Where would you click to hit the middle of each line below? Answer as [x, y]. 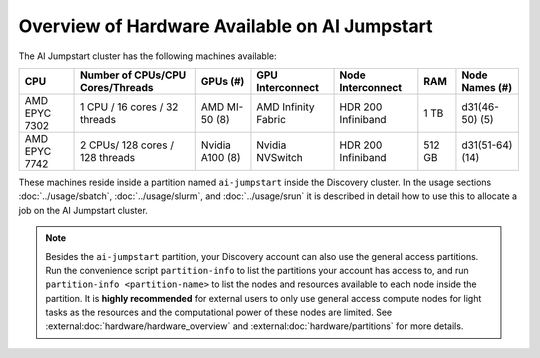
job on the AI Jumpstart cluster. [83, 210]
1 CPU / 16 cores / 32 [129, 107]
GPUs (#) [222, 81]
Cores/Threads [117, 87]
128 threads [107, 157]
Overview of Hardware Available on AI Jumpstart [225, 26]
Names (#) [487, 87]
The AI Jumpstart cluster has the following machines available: [147, 56]
